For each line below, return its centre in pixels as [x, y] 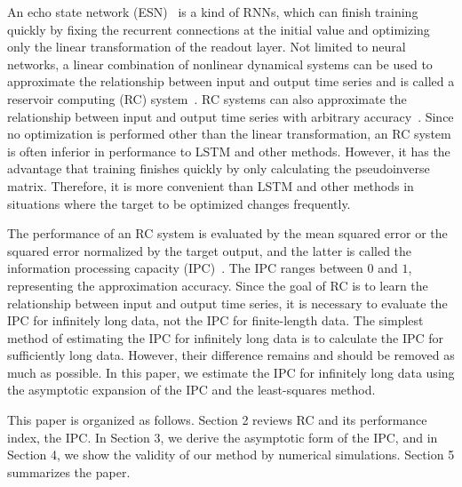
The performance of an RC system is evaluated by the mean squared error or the [227, 233]
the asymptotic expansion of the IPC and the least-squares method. [191, 390]
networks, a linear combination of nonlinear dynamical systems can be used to [220, 64]
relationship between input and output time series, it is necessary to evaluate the [227, 303]
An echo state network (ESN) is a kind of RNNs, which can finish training [213, 12]
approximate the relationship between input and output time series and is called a [231, 81]
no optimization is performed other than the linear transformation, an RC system [229, 134]
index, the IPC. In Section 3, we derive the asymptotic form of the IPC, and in [223, 437]
